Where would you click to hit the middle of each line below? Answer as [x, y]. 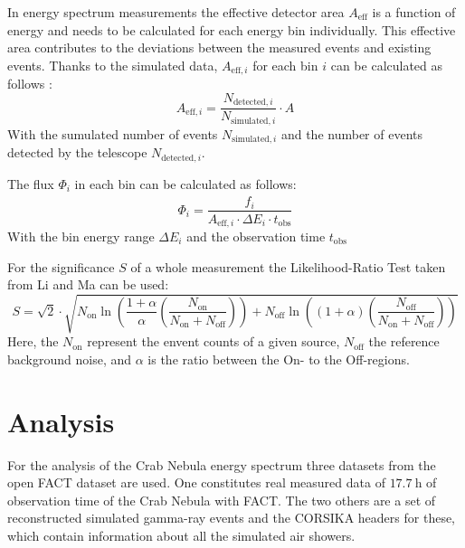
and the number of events [351, 133]
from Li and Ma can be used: [88, 284]
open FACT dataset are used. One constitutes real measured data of [196, 482]
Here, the [33, 341]
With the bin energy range [81, 236]
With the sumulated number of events [113, 133]
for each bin [285, 65]
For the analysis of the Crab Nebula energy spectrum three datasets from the [222, 464]
